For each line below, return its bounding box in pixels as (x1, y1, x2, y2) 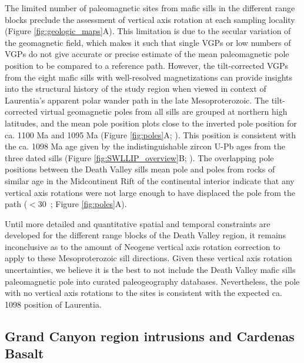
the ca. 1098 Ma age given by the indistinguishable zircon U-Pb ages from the (5, 140, 285, 152)
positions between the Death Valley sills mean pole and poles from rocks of (5, 163, 275, 175)
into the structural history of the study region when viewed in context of (5, 82, 266, 95)
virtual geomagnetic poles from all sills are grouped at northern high (40, 105, 288, 118)
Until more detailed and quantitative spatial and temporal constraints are (5, 217, 270, 229)
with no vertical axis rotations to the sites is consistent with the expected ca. (5, 287, 282, 299)
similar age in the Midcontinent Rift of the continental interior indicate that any (5, 174, 295, 187)
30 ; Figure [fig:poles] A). (38, 198, 127, 210)
